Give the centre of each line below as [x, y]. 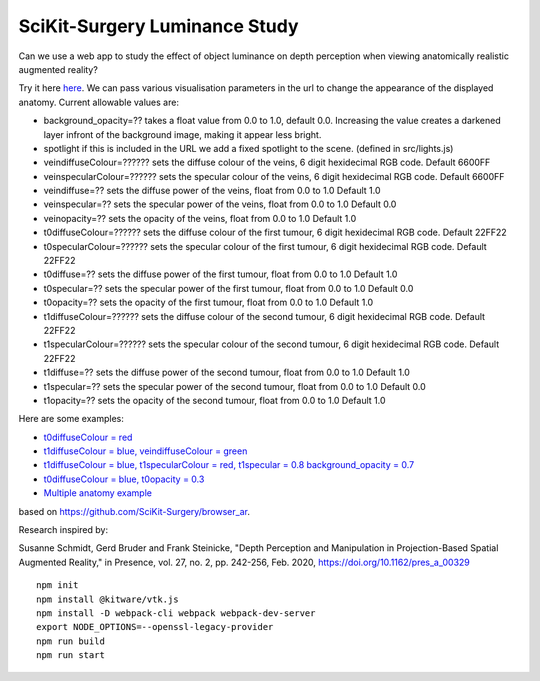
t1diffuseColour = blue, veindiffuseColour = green [145, 451]
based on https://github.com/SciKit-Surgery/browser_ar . [134, 511]
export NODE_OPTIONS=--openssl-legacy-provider [155, 627]
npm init [57, 585]
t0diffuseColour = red [88, 437]
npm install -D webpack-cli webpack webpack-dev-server [176, 613]
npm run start [70, 655]
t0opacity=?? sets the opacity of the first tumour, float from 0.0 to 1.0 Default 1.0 [208, 302]
